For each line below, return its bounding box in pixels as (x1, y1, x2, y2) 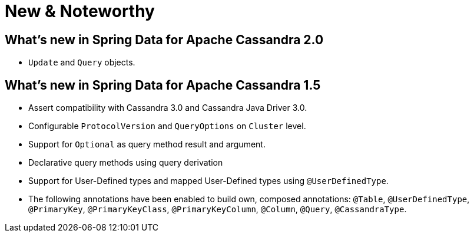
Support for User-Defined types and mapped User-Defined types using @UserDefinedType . (28, 176, 389, 186)
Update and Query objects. (28, 57, 135, 68)
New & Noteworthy (5, 1, 155, 21)
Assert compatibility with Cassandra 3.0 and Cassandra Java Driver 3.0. (28, 103, 307, 113)
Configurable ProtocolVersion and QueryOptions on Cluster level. (28, 121, 306, 131)
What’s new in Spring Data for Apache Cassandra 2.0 (5, 32, 324, 47)
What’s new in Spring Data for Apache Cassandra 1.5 (5, 77, 321, 93)
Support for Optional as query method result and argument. (28, 139, 266, 150)
